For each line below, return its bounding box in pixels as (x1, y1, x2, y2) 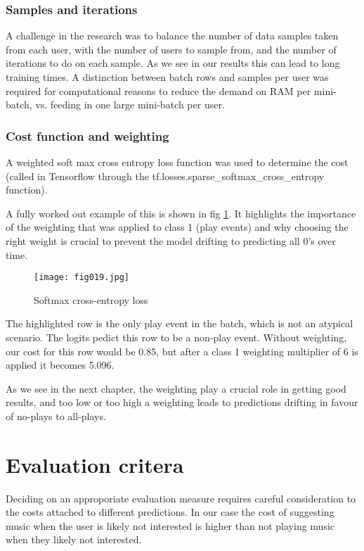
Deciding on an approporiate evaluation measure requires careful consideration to (6, 490, 356, 505)
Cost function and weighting (6, 127, 169, 144)
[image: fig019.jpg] (34, 272, 130, 283)
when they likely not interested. (6, 532, 142, 547)
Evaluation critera (6, 450, 184, 479)
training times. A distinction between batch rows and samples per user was (6, 70, 329, 84)
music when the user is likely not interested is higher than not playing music (6, 518, 335, 533)
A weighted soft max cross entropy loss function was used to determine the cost (6, 155, 349, 169)
